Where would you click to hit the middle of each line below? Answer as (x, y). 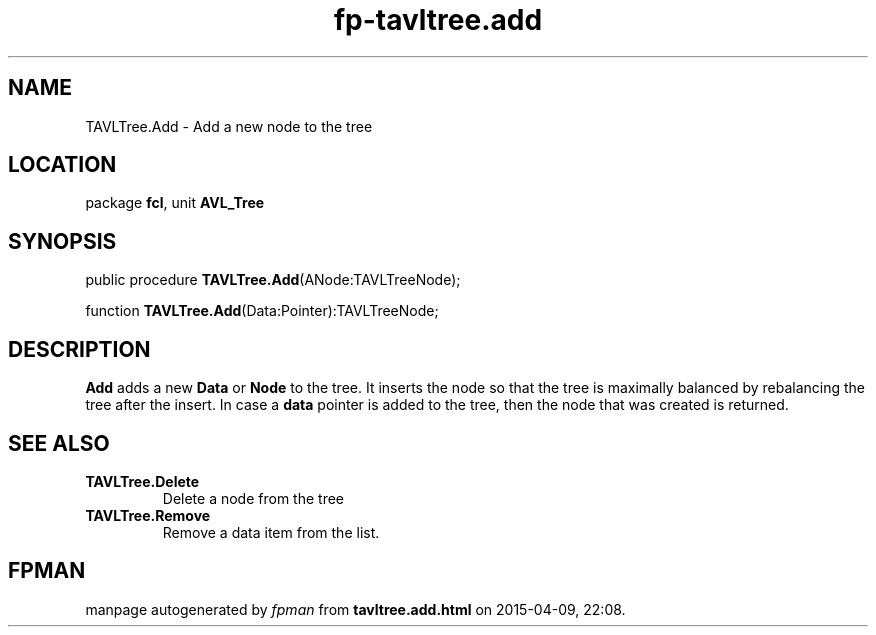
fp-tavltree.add (438, 20)
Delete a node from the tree (253, 498)
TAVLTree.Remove (148, 515)
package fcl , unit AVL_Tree (175, 203)
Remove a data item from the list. (271, 532)
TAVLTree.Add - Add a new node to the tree (229, 126)
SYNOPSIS (62, 241)
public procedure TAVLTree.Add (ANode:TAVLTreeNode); (273, 280)
